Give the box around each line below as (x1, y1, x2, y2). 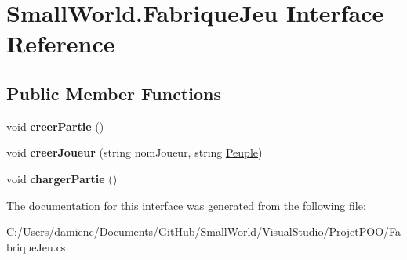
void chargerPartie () (6, 170, 118, 186)
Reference (6, 27, 115, 60)
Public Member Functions (6, 81, 221, 105)
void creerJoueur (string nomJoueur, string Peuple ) (6, 144, 263, 161)
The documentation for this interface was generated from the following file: (6, 197, 366, 213)
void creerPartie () (6, 117, 104, 134)
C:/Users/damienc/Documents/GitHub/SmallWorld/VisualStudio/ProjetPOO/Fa (6, 223, 402, 240)
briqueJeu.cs (6, 238, 66, 255)
